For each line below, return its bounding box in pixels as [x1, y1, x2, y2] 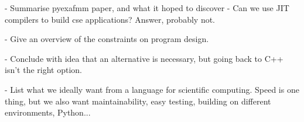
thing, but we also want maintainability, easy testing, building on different [5, 95, 271, 107]
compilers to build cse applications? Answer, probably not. [5, 13, 216, 25]
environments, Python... [5, 106, 91, 118]
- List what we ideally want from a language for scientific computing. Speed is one [5, 83, 299, 95]
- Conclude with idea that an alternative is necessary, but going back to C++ [5, 52, 283, 64]
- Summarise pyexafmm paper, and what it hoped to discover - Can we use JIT [5, 2, 289, 13]
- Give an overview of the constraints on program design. [5, 33, 209, 45]
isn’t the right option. [5, 64, 82, 76]
